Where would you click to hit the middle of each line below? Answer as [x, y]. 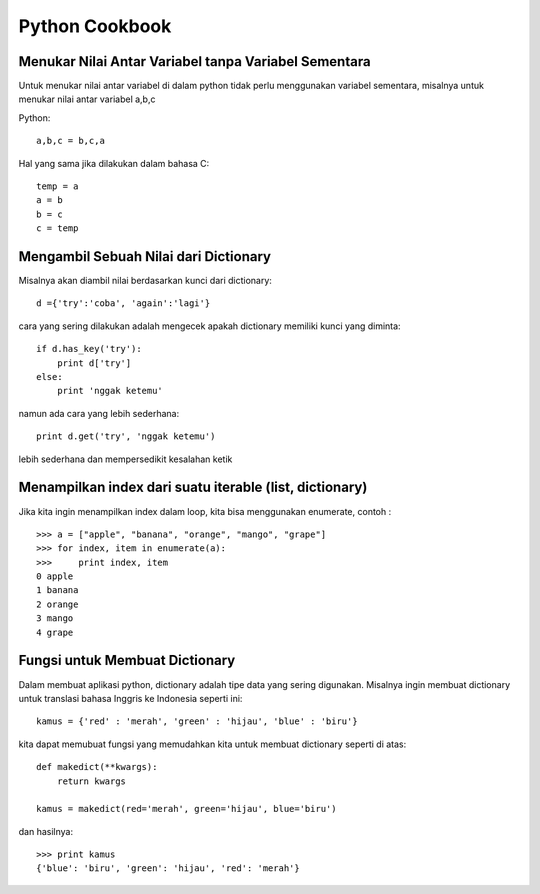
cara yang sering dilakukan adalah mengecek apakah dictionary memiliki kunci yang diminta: [209, 326]
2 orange [57, 604]
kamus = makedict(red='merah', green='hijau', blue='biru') [186, 809]
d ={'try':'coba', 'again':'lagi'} [123, 303]
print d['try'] [94, 363]
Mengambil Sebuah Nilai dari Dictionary [145, 256]
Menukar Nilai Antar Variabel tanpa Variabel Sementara [194, 61]
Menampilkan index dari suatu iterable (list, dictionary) [193, 487]
